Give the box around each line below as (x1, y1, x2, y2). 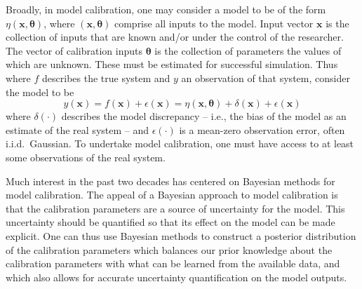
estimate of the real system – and (6, 122, 149, 137)
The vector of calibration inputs (6, 43, 143, 58)
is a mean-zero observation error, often (179, 122, 345, 137)
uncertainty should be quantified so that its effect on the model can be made (6, 215, 335, 229)
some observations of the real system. (6, 149, 166, 164)
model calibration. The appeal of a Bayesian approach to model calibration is (6, 187, 338, 202)
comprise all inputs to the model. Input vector (114, 15, 314, 30)
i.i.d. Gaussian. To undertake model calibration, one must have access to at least (6, 136, 354, 151)
